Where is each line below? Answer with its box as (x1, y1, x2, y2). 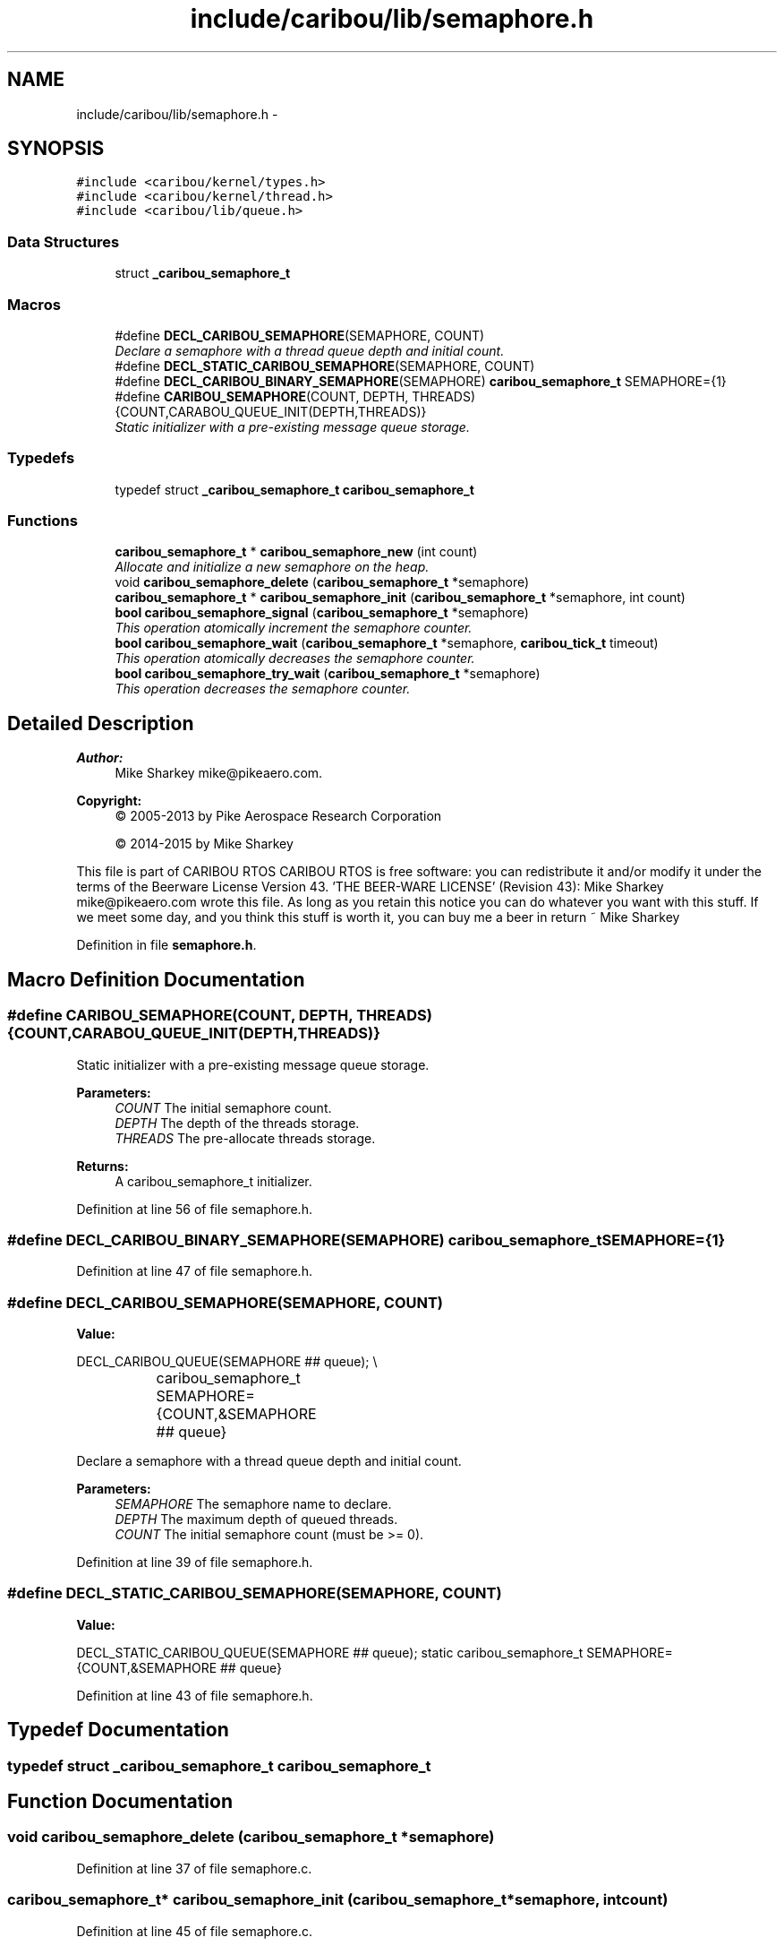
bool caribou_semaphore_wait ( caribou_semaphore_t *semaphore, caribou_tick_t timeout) (115, 635, 659, 651)
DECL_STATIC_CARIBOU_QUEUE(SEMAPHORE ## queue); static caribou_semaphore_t (76, 1644, 584, 1660)
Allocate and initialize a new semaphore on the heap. (115, 559, 430, 575)
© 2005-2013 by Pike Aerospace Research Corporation (115, 808, 442, 824)
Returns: (76, 1158, 129, 1174)
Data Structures (7, 232, 120, 251)
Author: (76, 750, 124, 766)
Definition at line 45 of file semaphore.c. (76, 1923, 313, 1939)
